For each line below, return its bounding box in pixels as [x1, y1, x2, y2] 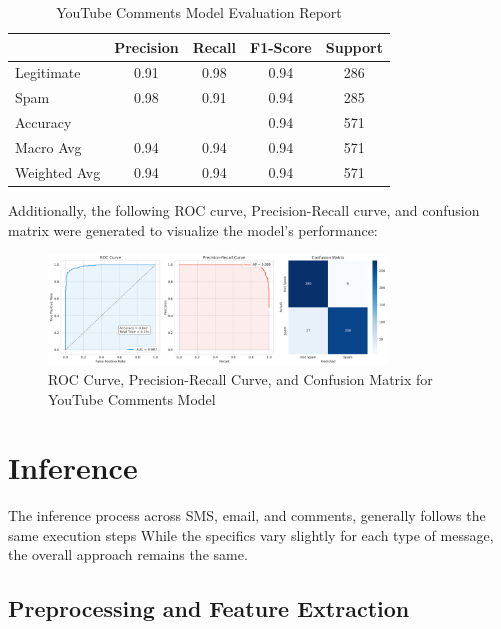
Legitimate [15, 62, 81, 83]
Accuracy [15, 112, 72, 133]
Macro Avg [15, 136, 82, 157]
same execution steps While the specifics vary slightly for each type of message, [8, 524, 494, 545]
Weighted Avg [15, 161, 101, 182]
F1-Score [250, 36, 312, 57]
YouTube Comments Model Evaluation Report [56, 2, 342, 22]
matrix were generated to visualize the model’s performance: [8, 219, 378, 240]
